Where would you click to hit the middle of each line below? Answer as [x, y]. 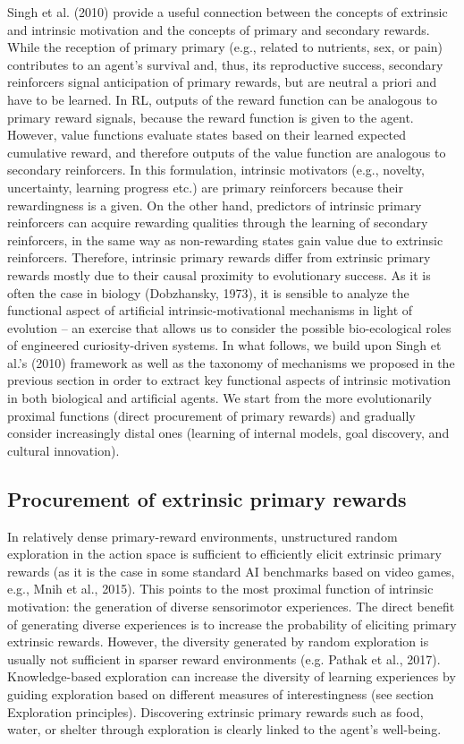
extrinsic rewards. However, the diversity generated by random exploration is [218, 641]
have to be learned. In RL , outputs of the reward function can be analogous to [222, 99]
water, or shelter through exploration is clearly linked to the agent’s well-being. [224, 729]
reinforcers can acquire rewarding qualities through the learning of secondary [218, 222]
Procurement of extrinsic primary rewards [207, 498]
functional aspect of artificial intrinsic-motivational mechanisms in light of [210, 310]
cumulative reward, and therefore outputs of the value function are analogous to [227, 152]
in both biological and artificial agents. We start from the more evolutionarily [219, 398]
